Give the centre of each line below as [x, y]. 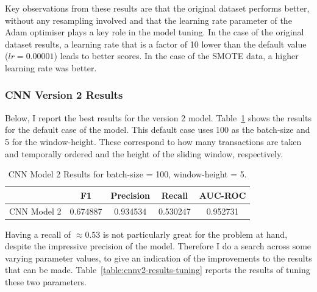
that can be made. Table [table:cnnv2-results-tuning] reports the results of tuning [158, 270]
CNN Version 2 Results [64, 95]
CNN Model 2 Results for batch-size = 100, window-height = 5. [127, 174]
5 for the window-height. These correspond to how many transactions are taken [153, 141]
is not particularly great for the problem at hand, [195, 234]
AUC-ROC [223, 195]
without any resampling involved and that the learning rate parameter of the [148, 20]
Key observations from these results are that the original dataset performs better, [157, 8]
